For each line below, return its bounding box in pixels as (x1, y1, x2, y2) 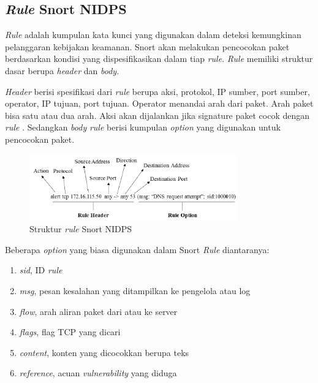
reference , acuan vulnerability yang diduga (19, 366, 177, 379)
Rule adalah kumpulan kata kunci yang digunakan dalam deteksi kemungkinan (5, 28, 301, 41)
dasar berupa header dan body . (5, 64, 119, 77)
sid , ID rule (19, 264, 62, 276)
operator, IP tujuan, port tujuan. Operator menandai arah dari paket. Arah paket (5, 97, 314, 110)
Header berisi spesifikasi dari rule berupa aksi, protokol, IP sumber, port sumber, (5, 85, 310, 97)
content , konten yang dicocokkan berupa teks (19, 346, 189, 358)
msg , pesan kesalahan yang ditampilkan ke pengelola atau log (19, 284, 251, 297)
